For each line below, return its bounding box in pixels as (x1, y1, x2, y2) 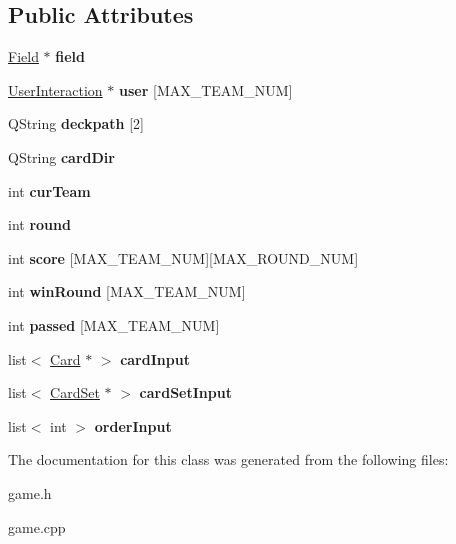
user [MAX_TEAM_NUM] (119, 79, 293, 100)
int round (8, 214, 71, 235)
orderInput (94, 415, 172, 436)
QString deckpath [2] (8, 113, 144, 134)
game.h (8, 482, 52, 503)
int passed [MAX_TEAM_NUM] (8, 314, 220, 335)
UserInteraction (8, 79, 103, 100)
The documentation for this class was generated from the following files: (8, 449, 449, 470)
